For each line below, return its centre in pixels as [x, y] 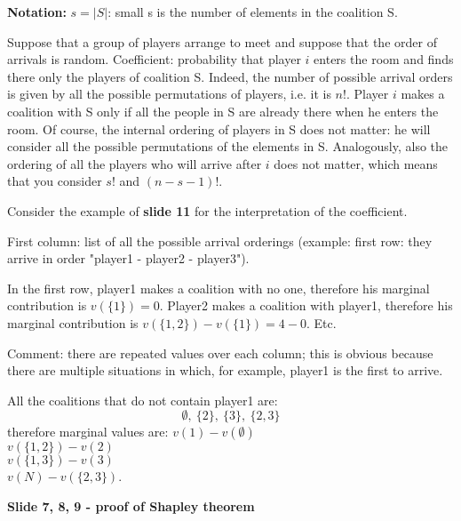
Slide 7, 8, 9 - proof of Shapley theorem [131, 505]
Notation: [37, 12]
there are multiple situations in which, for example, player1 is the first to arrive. [225, 370]
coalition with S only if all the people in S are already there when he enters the [223, 111]
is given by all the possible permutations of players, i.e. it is [169, 94]
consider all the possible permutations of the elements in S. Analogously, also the [228, 146]
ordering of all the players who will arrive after [135, 163]
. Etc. [321, 322]
